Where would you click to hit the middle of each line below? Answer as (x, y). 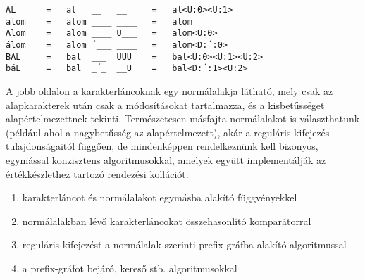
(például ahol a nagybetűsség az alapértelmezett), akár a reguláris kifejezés (168, 132)
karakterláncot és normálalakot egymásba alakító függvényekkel (160, 197)
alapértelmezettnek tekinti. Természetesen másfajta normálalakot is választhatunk (183, 119)
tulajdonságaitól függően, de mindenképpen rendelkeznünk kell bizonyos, (162, 146)
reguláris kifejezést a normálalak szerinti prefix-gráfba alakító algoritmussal (184, 244)
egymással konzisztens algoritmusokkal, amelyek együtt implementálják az (166, 159)
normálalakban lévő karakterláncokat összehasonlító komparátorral (167, 221)
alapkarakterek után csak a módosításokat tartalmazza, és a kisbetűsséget (165, 104)
